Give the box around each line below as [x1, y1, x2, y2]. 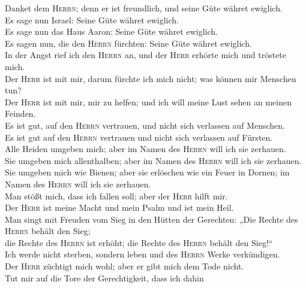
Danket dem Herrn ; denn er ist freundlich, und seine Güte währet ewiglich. [5, 2, 283, 14]
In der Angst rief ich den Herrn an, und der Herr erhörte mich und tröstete [5, 48, 287, 61]
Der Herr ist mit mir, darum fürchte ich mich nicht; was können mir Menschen [5, 72, 296, 84]
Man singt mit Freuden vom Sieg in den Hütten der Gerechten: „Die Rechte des [5, 213, 298, 225]
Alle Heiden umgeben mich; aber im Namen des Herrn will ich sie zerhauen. [5, 143, 286, 155]
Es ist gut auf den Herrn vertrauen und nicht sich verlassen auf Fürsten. [5, 131, 273, 143]
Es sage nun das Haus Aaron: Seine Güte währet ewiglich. [5, 25, 218, 38]
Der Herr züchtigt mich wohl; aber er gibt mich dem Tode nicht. [5, 260, 244, 272]
